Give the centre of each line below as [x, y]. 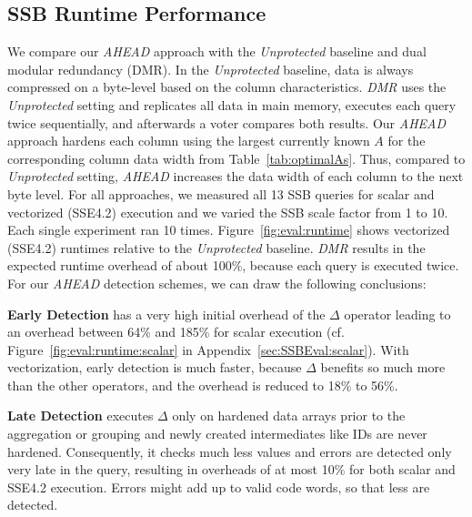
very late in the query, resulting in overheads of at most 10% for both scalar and [231, 469]
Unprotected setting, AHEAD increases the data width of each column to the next [236, 176]
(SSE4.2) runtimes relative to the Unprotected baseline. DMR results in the [216, 247]
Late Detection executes [80, 416]
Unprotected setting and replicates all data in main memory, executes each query [232, 104]
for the [407, 141]
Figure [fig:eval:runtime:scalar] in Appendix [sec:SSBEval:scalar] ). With [208, 349]
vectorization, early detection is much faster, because [155, 367]
